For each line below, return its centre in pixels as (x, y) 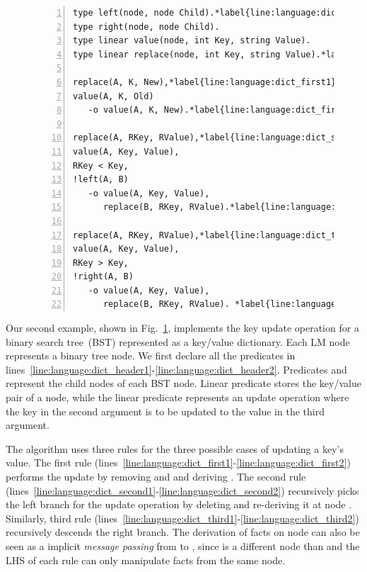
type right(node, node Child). (146, 27)
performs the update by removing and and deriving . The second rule (156, 476)
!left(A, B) (101, 180)
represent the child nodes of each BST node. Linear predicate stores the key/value (183, 383)
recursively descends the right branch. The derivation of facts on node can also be (183, 532)
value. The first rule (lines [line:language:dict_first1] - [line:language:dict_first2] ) (178, 462)
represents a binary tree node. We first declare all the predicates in (151, 355)
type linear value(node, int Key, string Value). (192, 41)
